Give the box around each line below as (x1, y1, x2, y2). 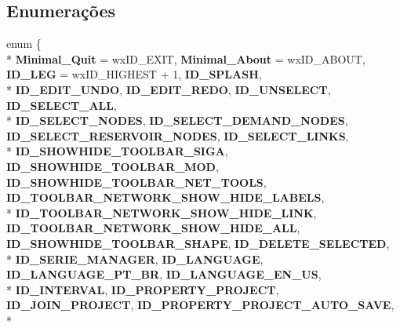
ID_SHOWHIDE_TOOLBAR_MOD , (6, 158, 219, 174)
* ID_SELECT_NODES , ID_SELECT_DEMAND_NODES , (6, 112, 348, 129)
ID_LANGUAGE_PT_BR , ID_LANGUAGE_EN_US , (6, 266, 322, 282)
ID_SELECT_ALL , (6, 97, 117, 113)
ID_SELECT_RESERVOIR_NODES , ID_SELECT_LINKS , (6, 127, 349, 144)
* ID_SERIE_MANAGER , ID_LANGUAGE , (6, 250, 264, 267)
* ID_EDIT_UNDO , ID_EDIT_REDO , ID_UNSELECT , (6, 81, 331, 97)
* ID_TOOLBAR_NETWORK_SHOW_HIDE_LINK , (6, 204, 317, 220)
